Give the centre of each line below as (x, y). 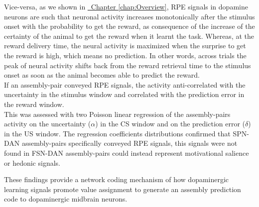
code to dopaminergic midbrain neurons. (66, 199)
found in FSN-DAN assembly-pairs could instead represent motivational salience (127, 153)
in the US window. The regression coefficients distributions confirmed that (117, 133)
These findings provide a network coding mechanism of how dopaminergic (117, 179)
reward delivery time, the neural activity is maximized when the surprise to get (125, 46)
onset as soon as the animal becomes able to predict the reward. (102, 75)
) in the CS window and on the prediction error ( (170, 124)
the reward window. (34, 104)
